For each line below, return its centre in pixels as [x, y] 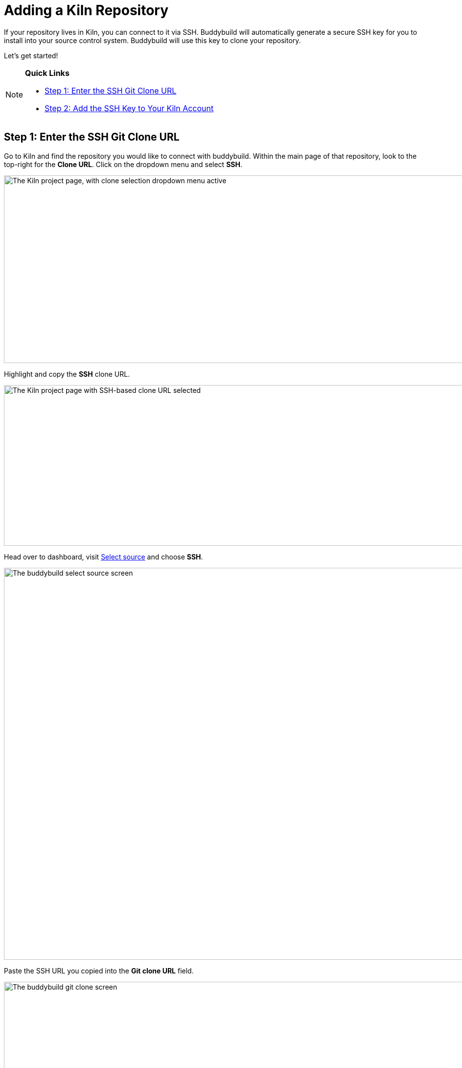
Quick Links [47, 73]
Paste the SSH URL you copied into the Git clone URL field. [99, 971]
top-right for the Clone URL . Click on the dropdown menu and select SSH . [123, 164]
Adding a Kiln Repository [86, 10]
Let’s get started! [31, 55]
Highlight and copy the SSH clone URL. [67, 374]
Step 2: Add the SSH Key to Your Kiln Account [129, 108]
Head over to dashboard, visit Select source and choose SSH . [104, 557]
